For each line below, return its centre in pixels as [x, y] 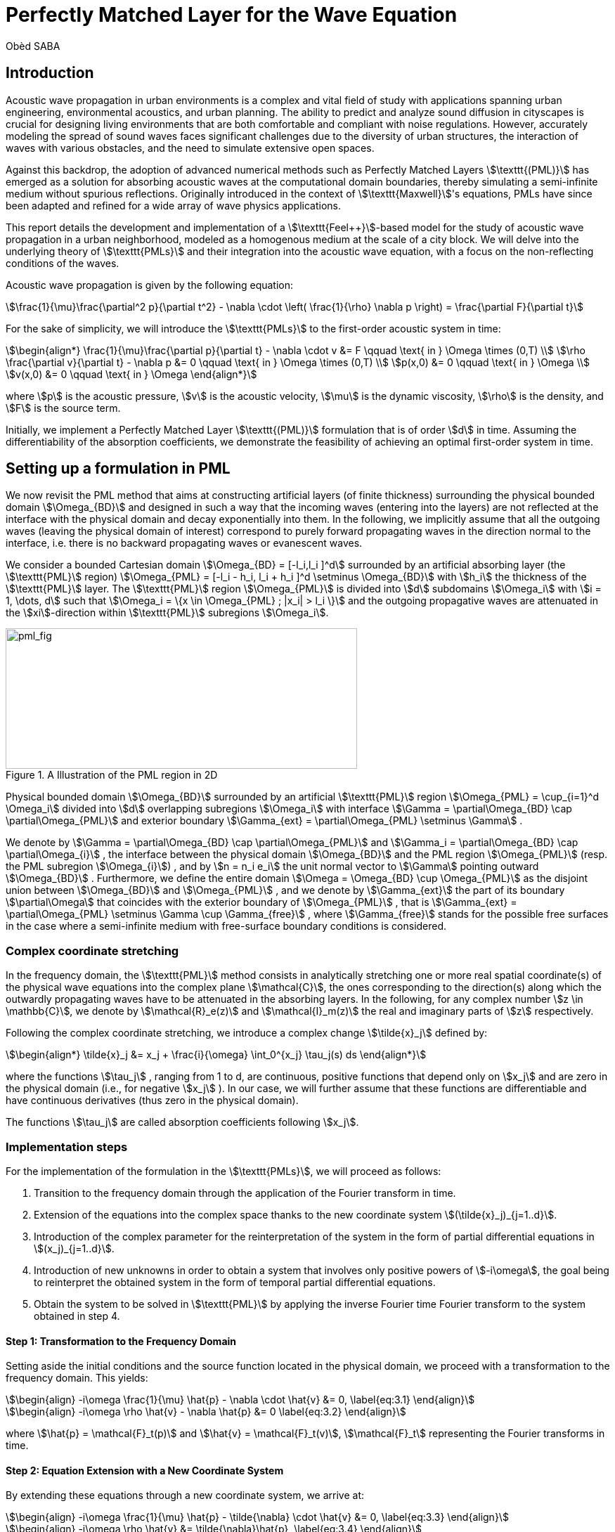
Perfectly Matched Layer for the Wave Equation [232, 15]
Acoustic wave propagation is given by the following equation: [150, 285]
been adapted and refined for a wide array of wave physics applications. [174, 205]
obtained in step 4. [77, 1316]
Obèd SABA [33, 46]
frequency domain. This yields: [77, 1378]
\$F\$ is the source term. [63, 408]
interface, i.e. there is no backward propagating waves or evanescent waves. [184, 543]
